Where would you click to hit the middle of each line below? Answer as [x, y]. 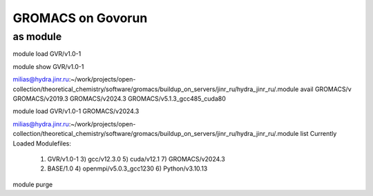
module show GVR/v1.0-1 [48, 66]
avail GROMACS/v [326, 89]
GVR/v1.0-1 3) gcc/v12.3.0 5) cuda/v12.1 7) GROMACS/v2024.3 [136, 159]
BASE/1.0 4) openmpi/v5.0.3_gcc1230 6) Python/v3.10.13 [127, 168]
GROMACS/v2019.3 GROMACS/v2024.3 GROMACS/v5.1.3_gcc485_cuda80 [119, 98]
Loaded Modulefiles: [42, 143]
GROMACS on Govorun [80, 18]
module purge [33, 184]
